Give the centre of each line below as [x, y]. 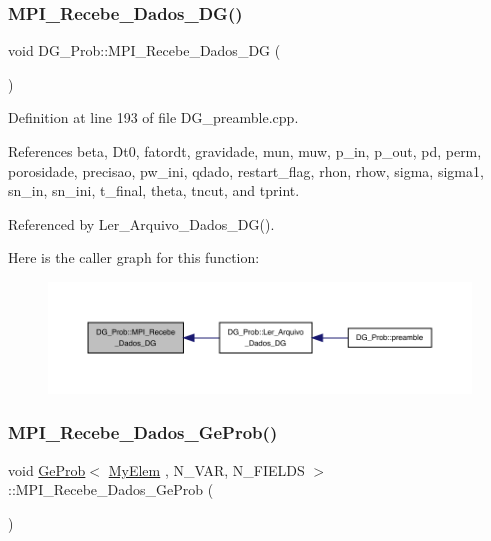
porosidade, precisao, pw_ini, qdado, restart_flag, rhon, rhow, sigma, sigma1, [246, 170]
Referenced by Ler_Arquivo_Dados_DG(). [141, 223]
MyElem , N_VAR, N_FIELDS [206, 469]
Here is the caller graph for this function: [134, 257]
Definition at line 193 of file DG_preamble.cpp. [153, 117]
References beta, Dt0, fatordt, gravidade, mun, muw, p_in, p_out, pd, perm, [245, 151]
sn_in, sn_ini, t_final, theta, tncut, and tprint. [154, 190]
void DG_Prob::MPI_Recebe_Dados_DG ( [144, 50]
